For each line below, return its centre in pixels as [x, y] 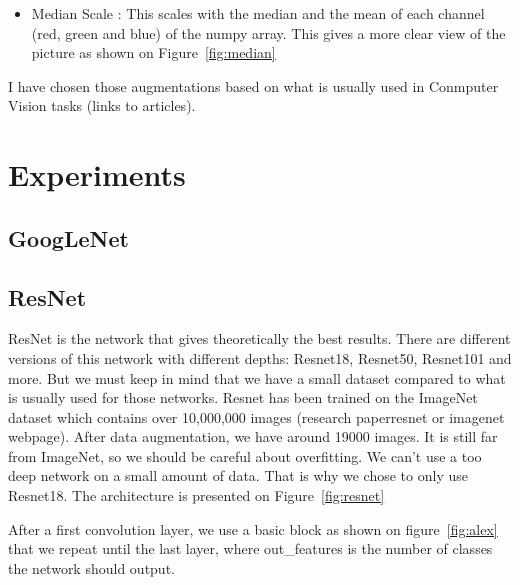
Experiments [97, 174]
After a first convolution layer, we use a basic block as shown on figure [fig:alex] [253, 528]
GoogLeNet [68, 237]
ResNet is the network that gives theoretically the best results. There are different [259, 338]
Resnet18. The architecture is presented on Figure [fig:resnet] [196, 495]
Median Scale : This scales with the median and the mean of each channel [258, 13]
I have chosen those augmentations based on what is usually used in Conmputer [253, 85]
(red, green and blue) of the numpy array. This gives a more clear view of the [268, 32]
